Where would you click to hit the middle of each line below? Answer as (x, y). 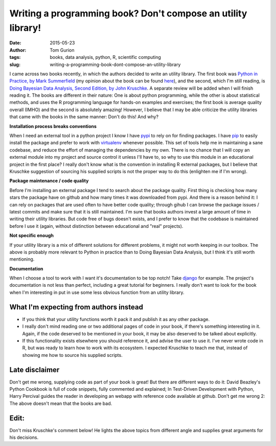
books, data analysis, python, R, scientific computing (105, 57)
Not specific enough (31, 236)
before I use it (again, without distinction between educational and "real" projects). (96, 226)
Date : (15, 43)
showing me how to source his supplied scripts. (72, 355)
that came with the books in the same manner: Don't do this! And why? (84, 117)
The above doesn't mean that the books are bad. (61, 403)
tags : (15, 57)
